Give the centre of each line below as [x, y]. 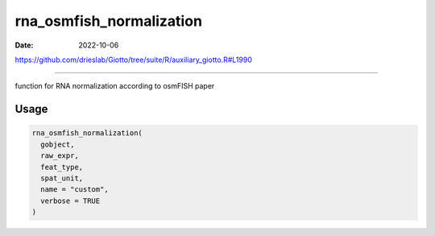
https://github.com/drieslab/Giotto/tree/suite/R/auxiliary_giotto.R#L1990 [134, 60]
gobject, [58, 144]
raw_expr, [60, 156]
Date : [24, 45]
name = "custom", [75, 190]
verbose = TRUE [70, 201]
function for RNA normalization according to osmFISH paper [115, 86]
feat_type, [62, 167]
